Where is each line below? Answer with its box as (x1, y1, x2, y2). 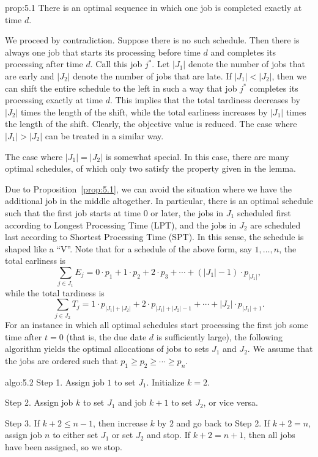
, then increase (93, 416, 147, 429)
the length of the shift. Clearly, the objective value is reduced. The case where (5, 117, 297, 130)
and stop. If (147, 428, 190, 441)
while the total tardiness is (5, 286, 105, 299)
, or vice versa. (203, 396, 258, 409)
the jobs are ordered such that (5, 354, 118, 367)
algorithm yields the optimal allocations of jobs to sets (5, 342, 209, 355)
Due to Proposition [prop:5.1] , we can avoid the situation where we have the (5, 182, 292, 195)
